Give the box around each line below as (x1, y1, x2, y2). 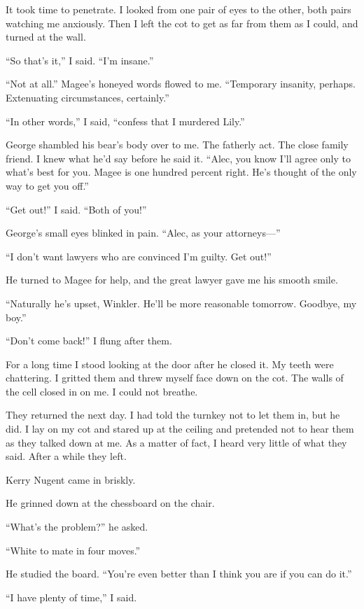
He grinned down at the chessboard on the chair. (6, 496, 215, 510)
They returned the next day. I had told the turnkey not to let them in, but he (6, 407, 340, 422)
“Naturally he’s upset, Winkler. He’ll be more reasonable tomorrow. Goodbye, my (6, 295, 357, 310)
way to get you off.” (6, 178, 89, 192)
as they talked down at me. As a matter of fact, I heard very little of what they (6, 435, 347, 449)
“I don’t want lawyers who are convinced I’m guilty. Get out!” (6, 248, 272, 263)
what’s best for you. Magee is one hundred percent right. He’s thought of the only (6, 164, 357, 179)
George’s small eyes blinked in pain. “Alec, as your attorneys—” (6, 225, 281, 240)
